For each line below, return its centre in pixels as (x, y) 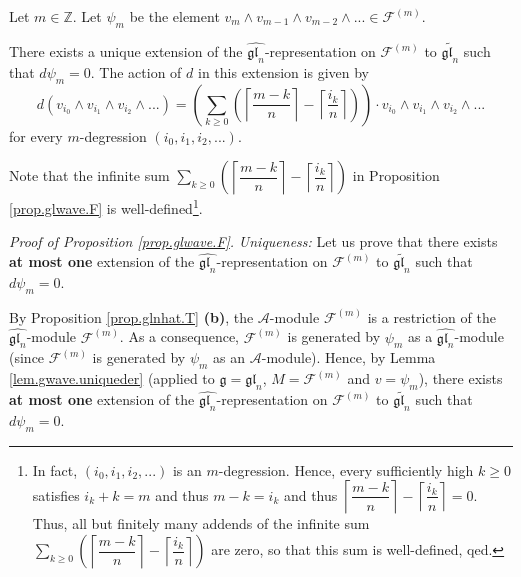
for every (36, 135)
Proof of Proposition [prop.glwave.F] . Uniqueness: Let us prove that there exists (253, 241)
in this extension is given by (283, 71)
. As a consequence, (179, 336)
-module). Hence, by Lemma (348, 357)
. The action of (136, 71)
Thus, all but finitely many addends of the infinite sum (201, 523)
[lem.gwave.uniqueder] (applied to (112, 378)
